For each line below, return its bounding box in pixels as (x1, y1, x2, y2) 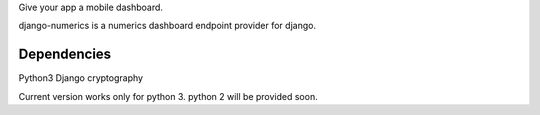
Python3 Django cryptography (18, 72, 144, 84)
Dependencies (18, 46, 112, 63)
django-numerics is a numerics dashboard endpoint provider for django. (18, 20, 317, 32)
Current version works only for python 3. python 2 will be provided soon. (18, 90, 319, 102)
